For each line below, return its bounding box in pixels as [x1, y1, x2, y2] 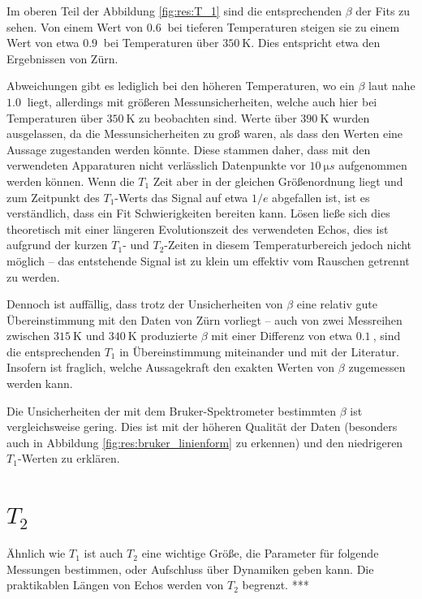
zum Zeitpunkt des [6, 188, 100, 205]
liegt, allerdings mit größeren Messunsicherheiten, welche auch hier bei [27, 93, 377, 110]
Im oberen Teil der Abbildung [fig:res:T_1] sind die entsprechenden [6, 2, 342, 19]
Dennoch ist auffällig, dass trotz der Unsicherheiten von [6, 295, 283, 312]
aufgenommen [338, 157, 407, 174]
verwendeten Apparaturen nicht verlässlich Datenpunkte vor [6, 157, 306, 174]
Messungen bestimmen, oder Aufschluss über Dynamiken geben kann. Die [6, 560, 374, 577]
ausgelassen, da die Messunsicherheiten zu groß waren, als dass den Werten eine [6, 125, 403, 142]
